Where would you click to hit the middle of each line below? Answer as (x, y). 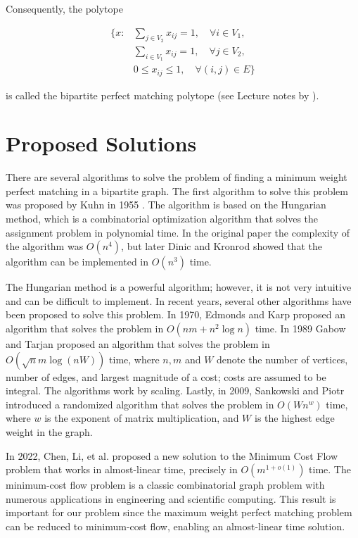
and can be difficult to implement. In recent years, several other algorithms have (179, 300)
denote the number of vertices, (282, 359)
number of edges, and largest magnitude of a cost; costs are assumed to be (166, 376)
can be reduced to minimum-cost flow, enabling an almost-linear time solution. (175, 526)
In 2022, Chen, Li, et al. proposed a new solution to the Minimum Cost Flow (172, 455)
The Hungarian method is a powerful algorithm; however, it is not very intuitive (179, 287)
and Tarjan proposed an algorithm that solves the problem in (138, 344)
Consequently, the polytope (64, 8)
